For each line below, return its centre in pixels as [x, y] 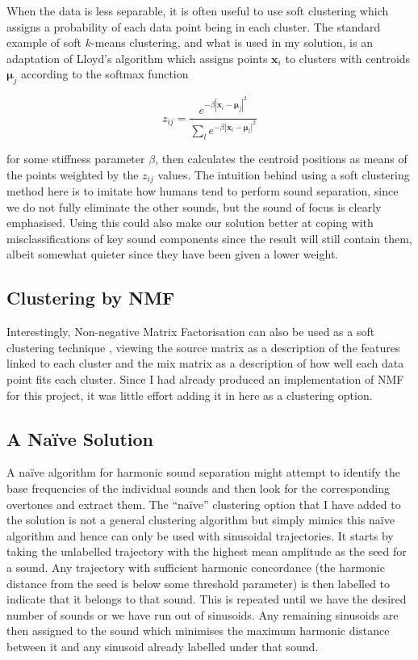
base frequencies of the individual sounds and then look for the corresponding [199, 488]
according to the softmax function [105, 74]
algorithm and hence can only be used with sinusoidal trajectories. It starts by [200, 535]
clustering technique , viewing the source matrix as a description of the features [203, 347]
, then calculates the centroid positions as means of [281, 158]
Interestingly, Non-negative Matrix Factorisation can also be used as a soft [191, 332]
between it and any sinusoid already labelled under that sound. [163, 646]
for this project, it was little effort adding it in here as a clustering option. [190, 395]
